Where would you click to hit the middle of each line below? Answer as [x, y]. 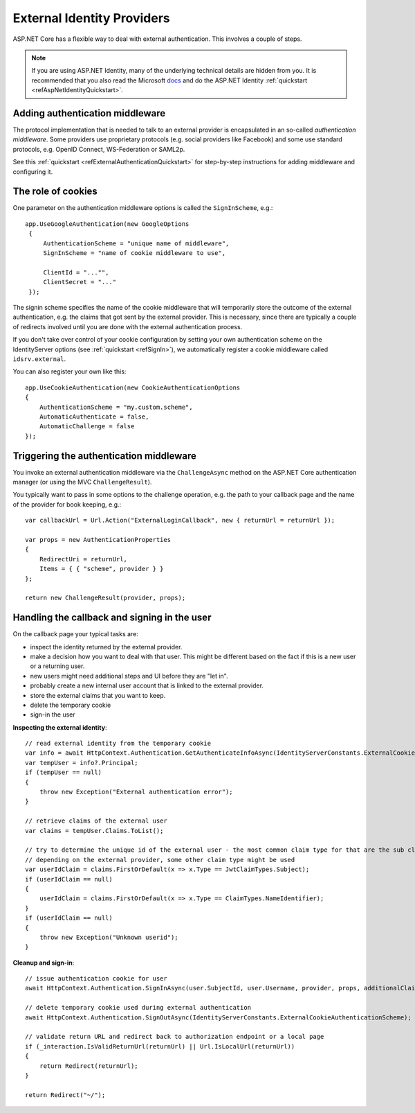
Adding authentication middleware [89, 113]
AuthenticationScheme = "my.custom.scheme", [116, 407]
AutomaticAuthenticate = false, [94, 417]
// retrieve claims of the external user [96, 821]
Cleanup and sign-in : [44, 963]
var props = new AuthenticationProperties [98, 540]
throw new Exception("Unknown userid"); [109, 937]
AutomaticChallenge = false [87, 427]
